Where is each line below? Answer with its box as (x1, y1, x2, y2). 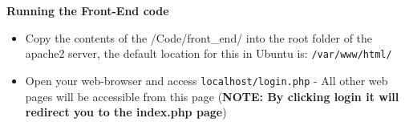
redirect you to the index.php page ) (25, 104, 227, 120)
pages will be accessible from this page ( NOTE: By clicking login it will (25, 87, 399, 104)
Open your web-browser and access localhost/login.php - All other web (25, 71, 388, 88)
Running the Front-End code (6, 2, 169, 18)
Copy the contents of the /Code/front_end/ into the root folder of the (25, 29, 373, 46)
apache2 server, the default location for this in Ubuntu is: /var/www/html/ (25, 45, 392, 62)
